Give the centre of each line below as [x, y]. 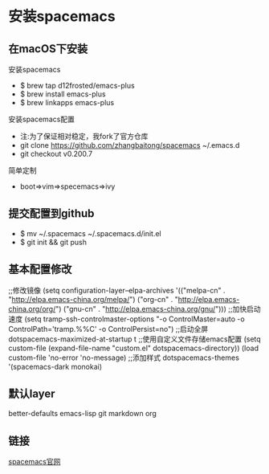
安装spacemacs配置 [41, 119]
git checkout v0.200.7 [56, 154]
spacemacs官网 [35, 462]
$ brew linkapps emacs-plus [67, 102]
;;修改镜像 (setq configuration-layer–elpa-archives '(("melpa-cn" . [117, 290]
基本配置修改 [40, 270]
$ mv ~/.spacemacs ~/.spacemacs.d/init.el [91, 233]
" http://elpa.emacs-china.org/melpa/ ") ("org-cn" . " [93, 299]
